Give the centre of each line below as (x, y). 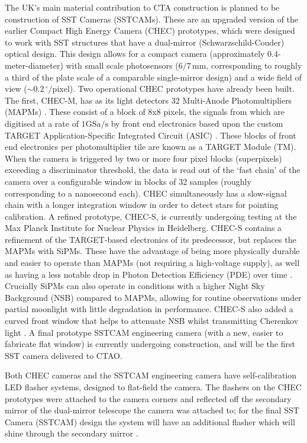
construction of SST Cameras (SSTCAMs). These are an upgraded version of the (152, 19)
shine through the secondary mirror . (72, 433)
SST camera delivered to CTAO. (64, 355)
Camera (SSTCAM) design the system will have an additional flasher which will (150, 421)
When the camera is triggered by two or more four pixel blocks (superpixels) (143, 158)
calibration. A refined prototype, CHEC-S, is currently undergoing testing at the (151, 216)
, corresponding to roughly (254, 65)
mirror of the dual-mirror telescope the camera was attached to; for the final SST (152, 410)
